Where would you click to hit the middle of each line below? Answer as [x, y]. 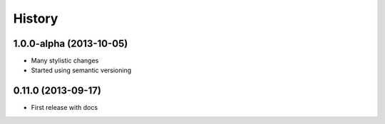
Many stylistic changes [65, 61]
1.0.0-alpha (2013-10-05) [71, 44]
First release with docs [65, 108]
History [36, 18]
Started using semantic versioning [81, 70]
